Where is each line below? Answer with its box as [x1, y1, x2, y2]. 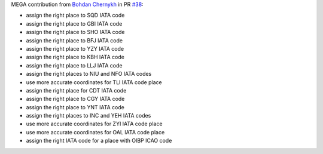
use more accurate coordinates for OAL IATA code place [26, 128, 165, 135]
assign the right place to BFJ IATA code [26, 36, 123, 44]
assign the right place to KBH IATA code [26, 54, 125, 61]
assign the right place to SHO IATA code [26, 29, 125, 36]
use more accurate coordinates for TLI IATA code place [26, 78, 162, 86]
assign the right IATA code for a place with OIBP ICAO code [26, 137, 172, 144]
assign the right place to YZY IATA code [26, 45, 124, 52]
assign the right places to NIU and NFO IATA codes [26, 70, 152, 78]
